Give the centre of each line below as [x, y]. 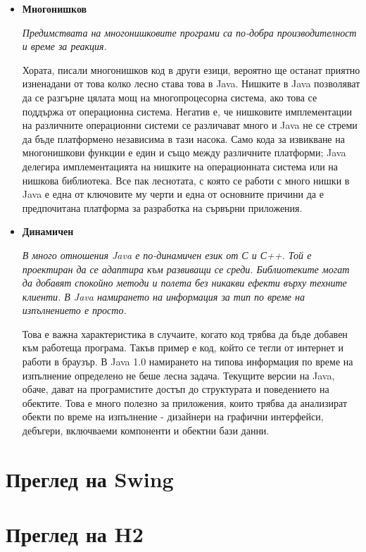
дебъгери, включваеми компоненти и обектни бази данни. [146, 431]
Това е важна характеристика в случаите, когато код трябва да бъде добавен [185, 333]
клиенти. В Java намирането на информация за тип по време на [164, 296]
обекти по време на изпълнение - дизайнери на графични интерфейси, [173, 416]
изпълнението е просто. [74, 310]
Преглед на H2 [75, 534]
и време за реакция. [64, 46]
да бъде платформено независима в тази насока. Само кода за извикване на [183, 138]
